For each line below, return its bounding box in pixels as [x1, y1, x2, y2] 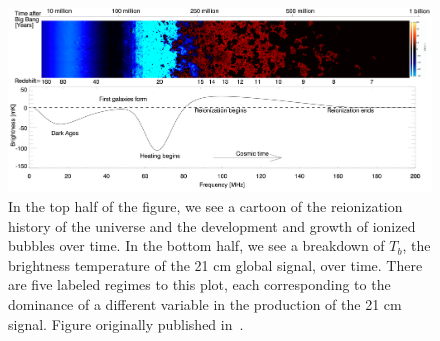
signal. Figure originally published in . [8, 313, 244, 334]
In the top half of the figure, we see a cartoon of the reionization [8, 196, 403, 217]
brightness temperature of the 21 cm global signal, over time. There [8, 254, 423, 275]
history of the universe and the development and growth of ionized [8, 215, 416, 236]
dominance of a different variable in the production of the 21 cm [8, 294, 402, 314]
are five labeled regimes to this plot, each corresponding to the [8, 274, 391, 295]
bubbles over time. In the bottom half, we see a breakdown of [8, 235, 385, 256]
